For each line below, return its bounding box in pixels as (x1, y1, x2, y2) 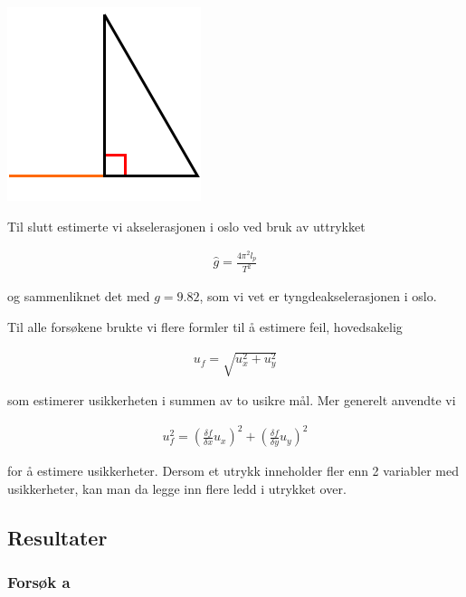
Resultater (7, 523, 108, 551)
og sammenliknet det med (7, 287, 150, 306)
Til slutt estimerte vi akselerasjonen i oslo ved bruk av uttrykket (7, 216, 366, 235)
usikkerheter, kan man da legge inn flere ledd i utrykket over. (7, 479, 347, 497)
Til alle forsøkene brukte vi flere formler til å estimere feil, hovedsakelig (7, 317, 403, 336)
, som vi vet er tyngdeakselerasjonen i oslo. (199, 287, 437, 306)
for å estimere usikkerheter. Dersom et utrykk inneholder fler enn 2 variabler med (7, 461, 459, 480)
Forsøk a (7, 571, 71, 593)
